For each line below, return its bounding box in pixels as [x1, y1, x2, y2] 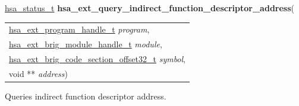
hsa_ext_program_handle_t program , [9, 23, 150, 36]
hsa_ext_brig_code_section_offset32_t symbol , [9, 53, 186, 65]
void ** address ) [9, 67, 68, 79]
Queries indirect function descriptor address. [5, 89, 166, 102]
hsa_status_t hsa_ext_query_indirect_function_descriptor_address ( [5, 2, 295, 14]
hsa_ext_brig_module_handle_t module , [9, 38, 162, 50]
